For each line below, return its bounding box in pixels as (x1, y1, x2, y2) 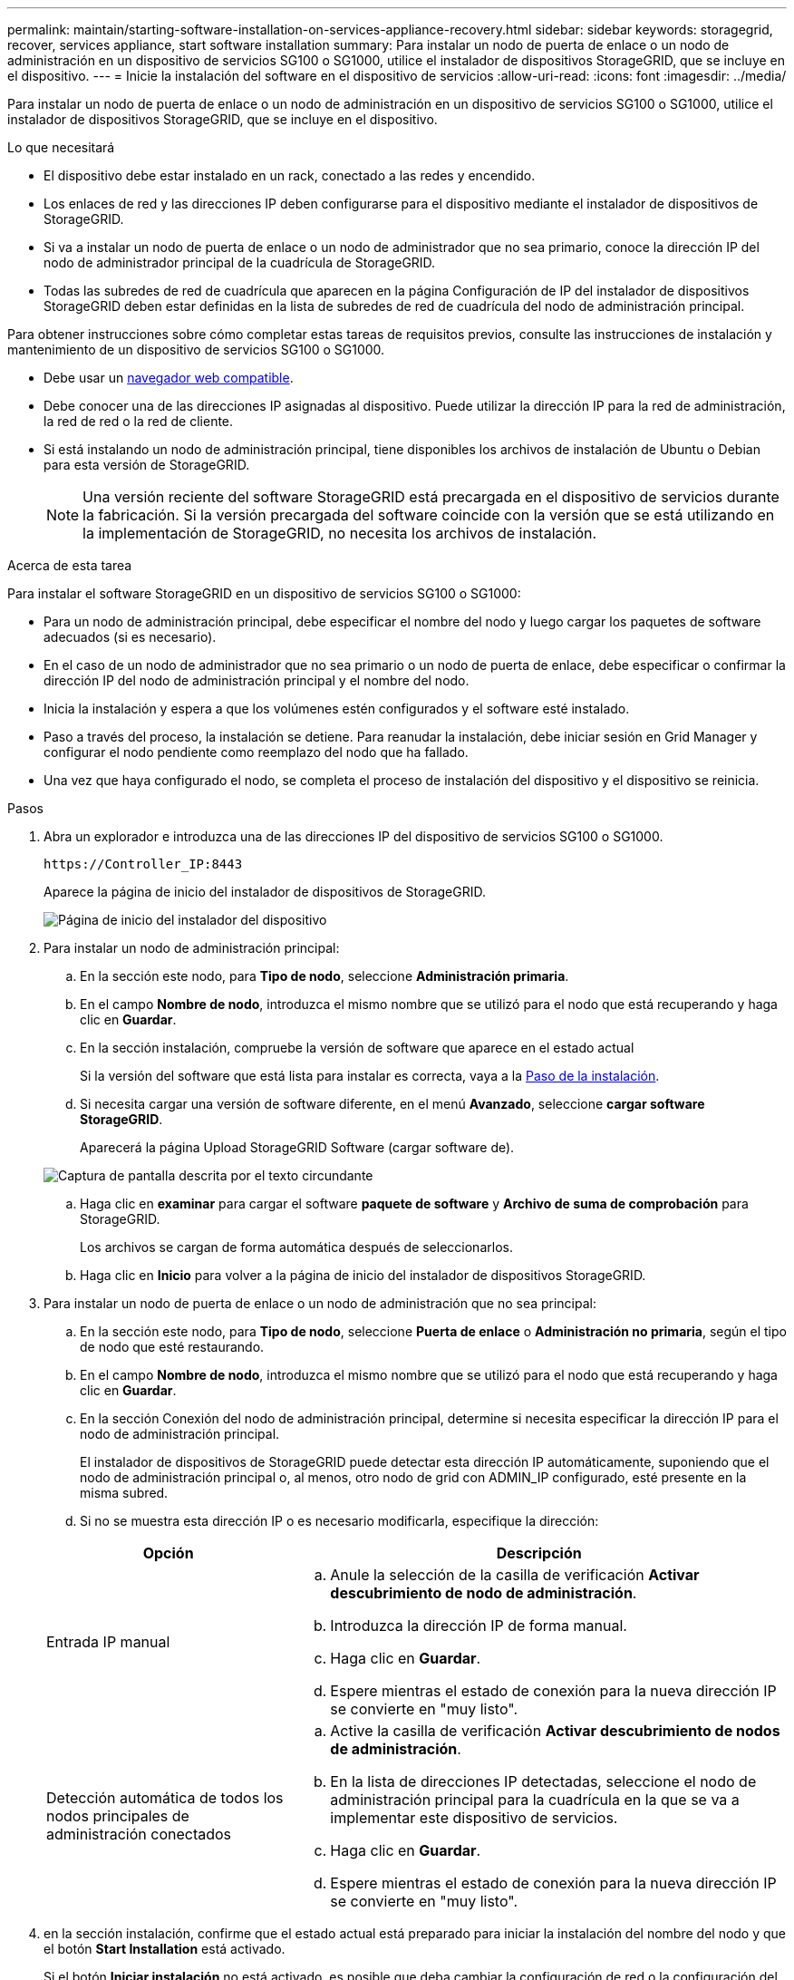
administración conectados (46, 1825, 232, 1843)
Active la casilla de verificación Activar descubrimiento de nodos (330, 1722, 780, 1740)
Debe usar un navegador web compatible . (44, 370, 294, 385)
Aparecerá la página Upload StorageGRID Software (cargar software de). (80, 1140, 515, 1155)
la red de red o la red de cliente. (44, 413, 234, 429)
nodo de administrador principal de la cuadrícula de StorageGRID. (44, 255, 436, 270)
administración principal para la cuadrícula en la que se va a (330, 1791, 740, 1809)
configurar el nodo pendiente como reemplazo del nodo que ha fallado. (44, 744, 469, 760)
